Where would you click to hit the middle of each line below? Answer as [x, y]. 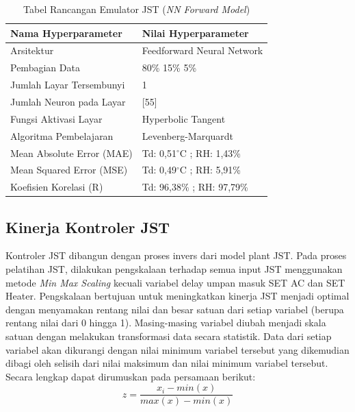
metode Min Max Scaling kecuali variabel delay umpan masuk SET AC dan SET [175, 282]
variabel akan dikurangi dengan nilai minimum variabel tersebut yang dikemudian [177, 349]
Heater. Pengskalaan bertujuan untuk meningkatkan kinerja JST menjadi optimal [177, 296]
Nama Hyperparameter [66, 33]
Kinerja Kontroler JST [88, 227]
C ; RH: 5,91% [210, 170]
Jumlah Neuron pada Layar [68, 101]
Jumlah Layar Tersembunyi [68, 85]
